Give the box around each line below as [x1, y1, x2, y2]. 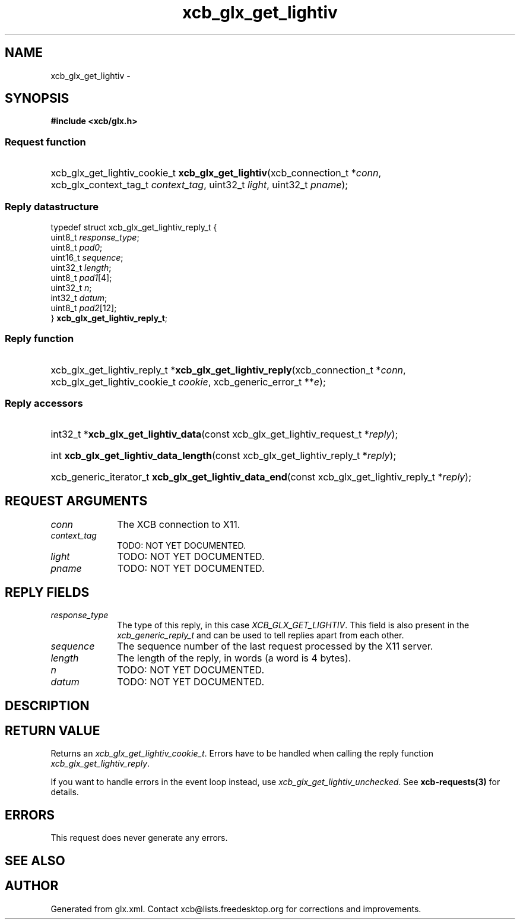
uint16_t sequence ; [50, 252, 123, 262]
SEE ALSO [5, 853, 65, 868]
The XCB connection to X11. [117, 518, 240, 531]
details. [50, 787, 79, 798]
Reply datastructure [5, 200, 99, 213]
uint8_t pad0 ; [50, 242, 103, 252]
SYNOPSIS [5, 91, 69, 106]
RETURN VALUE [5, 723, 100, 738]
